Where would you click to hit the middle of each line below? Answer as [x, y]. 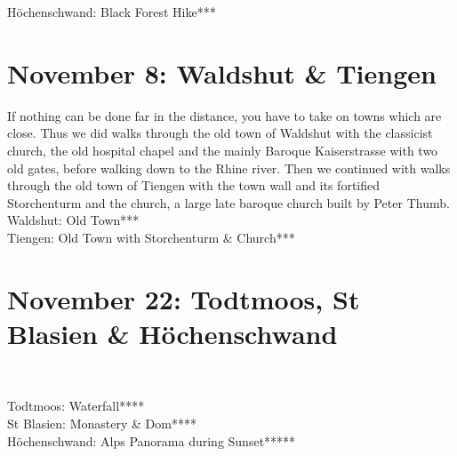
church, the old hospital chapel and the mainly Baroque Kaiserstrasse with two [223, 150]
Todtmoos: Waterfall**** [76, 406]
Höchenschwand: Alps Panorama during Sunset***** [152, 440]
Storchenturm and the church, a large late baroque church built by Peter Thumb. [228, 202]
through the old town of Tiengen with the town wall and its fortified [194, 185]
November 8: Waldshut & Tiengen [222, 72]
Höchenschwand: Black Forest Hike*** [112, 12]
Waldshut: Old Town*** [73, 220]
